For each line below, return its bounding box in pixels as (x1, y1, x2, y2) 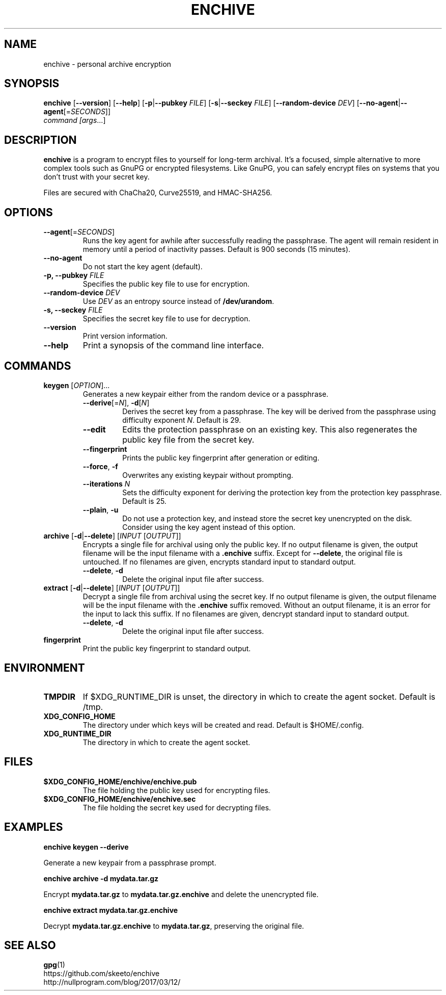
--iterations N (82, 479, 130, 488)
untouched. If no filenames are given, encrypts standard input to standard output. (82, 557, 356, 566)
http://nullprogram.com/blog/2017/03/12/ (43, 978, 181, 987)
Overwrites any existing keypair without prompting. (122, 470, 293, 479)
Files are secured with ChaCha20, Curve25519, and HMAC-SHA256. (43, 188, 272, 197)
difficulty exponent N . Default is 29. (122, 415, 241, 424)
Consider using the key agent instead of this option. (122, 522, 295, 531)
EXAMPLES (4, 821, 63, 834)
